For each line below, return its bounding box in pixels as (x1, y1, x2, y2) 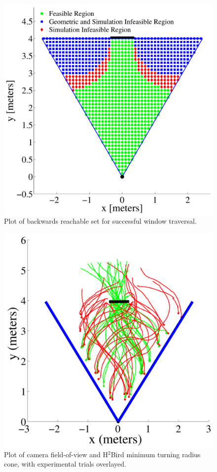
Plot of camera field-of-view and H (4, 449, 108, 459)
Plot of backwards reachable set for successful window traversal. (4, 216, 197, 226)
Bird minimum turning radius (110, 449, 201, 459)
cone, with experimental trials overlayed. (4, 459, 126, 469)
